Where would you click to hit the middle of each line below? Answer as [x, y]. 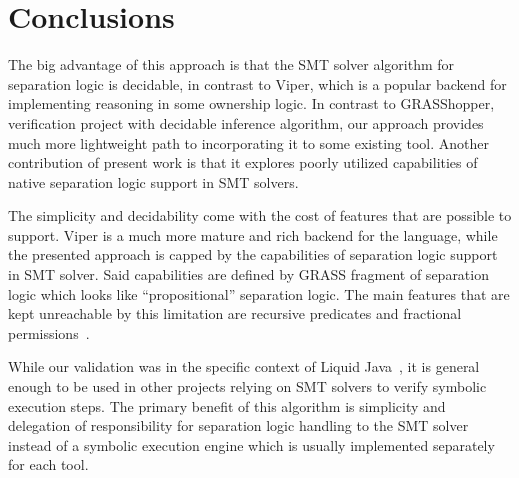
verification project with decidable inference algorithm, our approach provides [246, 122]
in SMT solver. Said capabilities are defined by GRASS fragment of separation [248, 274]
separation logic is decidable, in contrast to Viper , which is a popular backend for [257, 83]
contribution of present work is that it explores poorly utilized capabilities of [243, 162]
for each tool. [48, 464]
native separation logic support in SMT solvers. [153, 181]
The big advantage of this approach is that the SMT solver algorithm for [231, 64]
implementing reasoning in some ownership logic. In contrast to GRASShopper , [251, 103]
